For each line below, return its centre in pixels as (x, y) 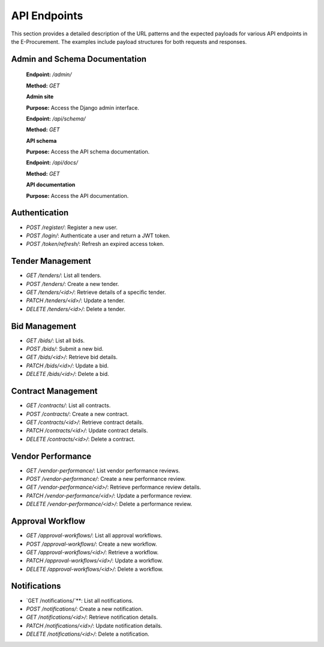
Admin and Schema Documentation (79, 59)
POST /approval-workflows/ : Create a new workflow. (91, 544)
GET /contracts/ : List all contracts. (68, 405)
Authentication (40, 213)
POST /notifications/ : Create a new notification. (85, 609)
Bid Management (44, 326)
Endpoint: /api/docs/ (52, 162)
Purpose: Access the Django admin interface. (82, 107)
